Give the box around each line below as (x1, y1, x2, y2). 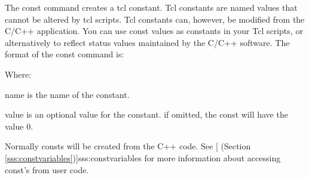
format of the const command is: (5, 48, 124, 60)
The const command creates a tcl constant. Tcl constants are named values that (5, 1, 298, 13)
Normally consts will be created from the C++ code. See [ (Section (5, 140, 251, 152)
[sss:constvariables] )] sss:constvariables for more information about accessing (5, 151, 281, 164)
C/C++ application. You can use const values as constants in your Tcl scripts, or (5, 24, 303, 37)
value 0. (5, 119, 33, 132)
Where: (5, 67, 31, 80)
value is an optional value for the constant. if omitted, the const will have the (5, 108, 288, 121)
